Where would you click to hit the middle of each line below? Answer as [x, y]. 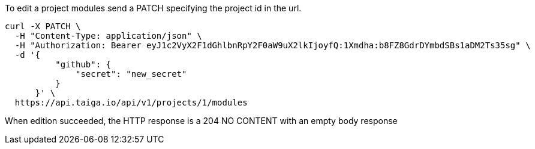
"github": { [83, 64]
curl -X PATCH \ [43, 26]
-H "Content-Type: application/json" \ [108, 36]
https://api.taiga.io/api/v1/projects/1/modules [131, 103]
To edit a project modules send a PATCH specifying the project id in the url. [153, 8]
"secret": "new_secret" [131, 74]
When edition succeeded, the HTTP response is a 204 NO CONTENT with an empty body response [201, 121]
